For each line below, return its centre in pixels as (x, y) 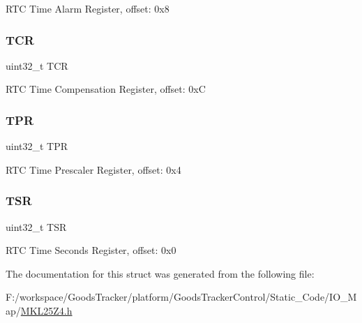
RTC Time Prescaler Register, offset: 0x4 (93, 169)
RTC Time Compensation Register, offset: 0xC (106, 89)
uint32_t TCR (37, 65)
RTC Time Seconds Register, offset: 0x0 (91, 250)
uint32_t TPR (37, 146)
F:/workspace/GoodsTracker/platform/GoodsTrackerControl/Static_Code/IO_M (181, 297)
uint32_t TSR (36, 226)
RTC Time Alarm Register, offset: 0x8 (88, 8)
